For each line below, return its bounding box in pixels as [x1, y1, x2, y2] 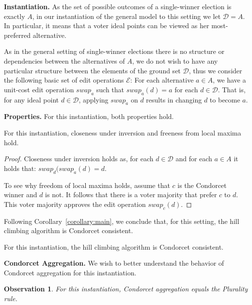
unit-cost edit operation [4, 84, 74, 94]
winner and [4, 189, 37, 200]
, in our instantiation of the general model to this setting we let [32, 11, 221, 21]
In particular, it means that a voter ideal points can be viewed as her [4, 20, 209, 31]
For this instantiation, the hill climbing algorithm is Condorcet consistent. [4, 241, 224, 252]
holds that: [4, 163, 36, 173]
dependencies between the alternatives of [4, 55, 125, 66]
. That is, [218, 84, 246, 94]
